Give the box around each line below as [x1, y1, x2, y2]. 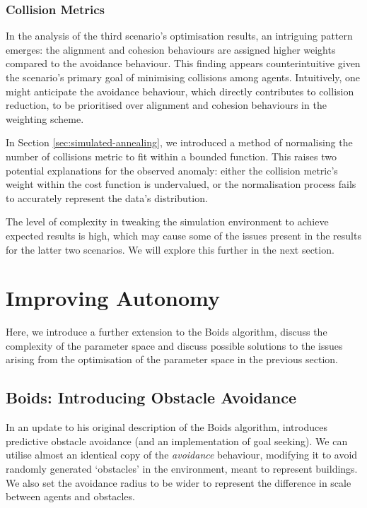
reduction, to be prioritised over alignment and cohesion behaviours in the [6, 98, 327, 112]
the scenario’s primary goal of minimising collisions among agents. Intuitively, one [6, 70, 361, 84]
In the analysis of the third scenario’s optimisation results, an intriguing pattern [6, 28, 353, 43]
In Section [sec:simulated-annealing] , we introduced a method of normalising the [6, 135, 353, 150]
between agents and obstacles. [6, 489, 135, 504]
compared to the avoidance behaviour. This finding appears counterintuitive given [6, 56, 361, 71]
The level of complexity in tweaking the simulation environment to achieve [6, 214, 329, 229]
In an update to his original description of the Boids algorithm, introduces [6, 420, 327, 435]
